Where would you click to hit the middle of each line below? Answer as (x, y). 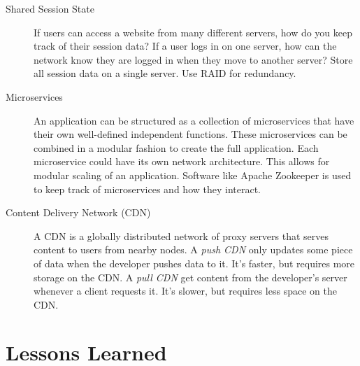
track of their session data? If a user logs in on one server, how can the (185, 46)
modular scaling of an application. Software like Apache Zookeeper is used (193, 175)
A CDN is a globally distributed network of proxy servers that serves (181, 235)
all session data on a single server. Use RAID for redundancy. (165, 73)
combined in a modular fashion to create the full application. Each (176, 147)
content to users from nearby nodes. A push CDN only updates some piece (193, 249)
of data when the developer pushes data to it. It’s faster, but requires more (194, 263)
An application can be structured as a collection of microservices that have (194, 120)
